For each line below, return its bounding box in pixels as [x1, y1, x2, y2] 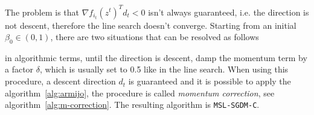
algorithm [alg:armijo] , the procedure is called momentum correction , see [5, 86, 275, 99]
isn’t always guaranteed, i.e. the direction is [148, 5, 309, 18]
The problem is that [5, 5, 80, 18]
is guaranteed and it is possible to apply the [128, 75, 291, 87]
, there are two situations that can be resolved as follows [50, 31, 259, 43]
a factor [5, 63, 34, 75]
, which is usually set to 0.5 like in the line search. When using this [39, 63, 289, 75]
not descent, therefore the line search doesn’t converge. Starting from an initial [5, 19, 296, 31]
